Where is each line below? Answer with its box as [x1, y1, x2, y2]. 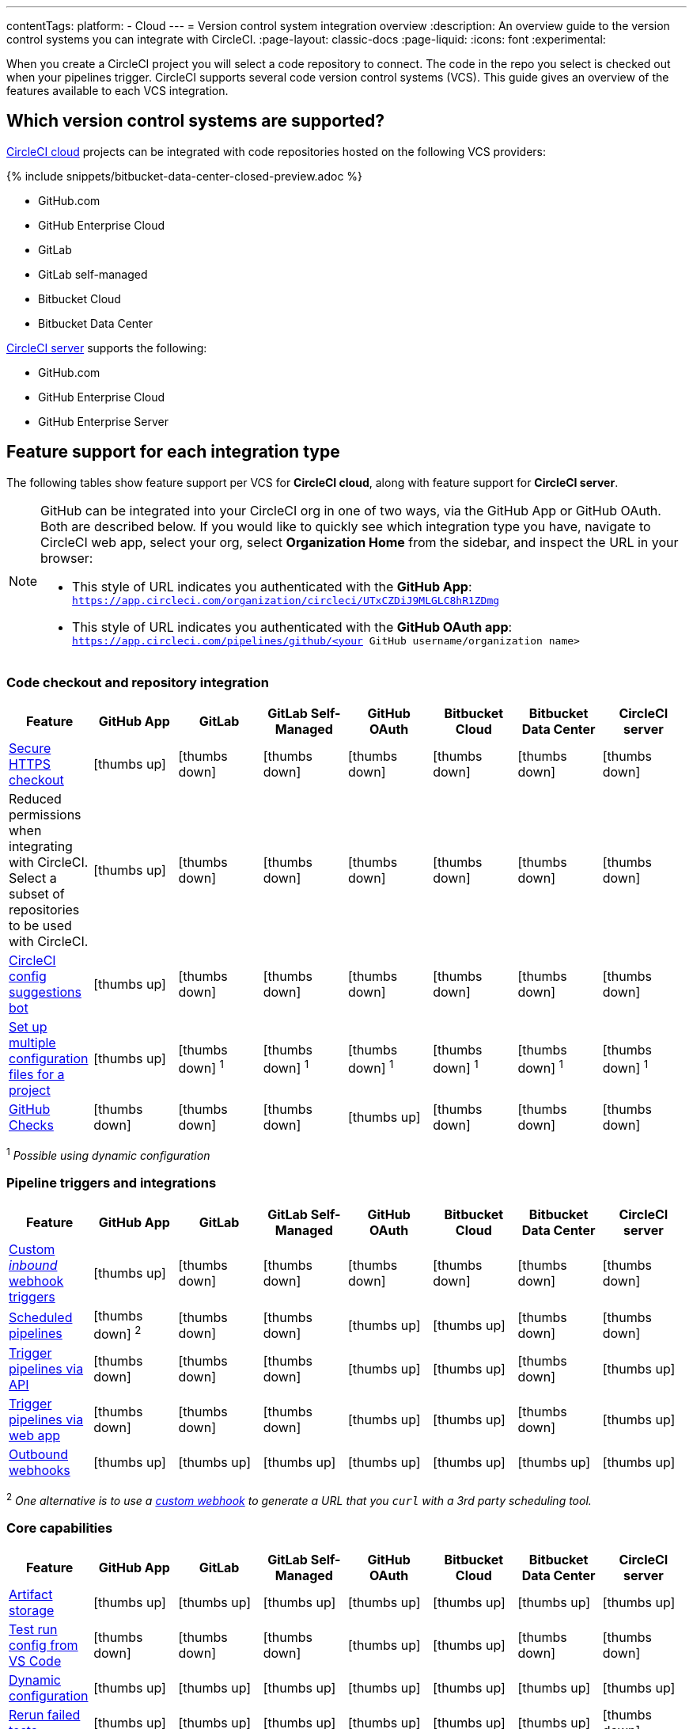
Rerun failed [9, 1706, 81, 1723]
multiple [9, 1035, 56, 1051]
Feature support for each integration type [6, 442, 340, 462]
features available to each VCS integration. [6, 84, 229, 97]
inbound [9, 1256, 58, 1273]
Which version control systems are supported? [6, 111, 385, 131]
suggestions [9, 984, 81, 1001]
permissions [9, 807, 81, 823]
